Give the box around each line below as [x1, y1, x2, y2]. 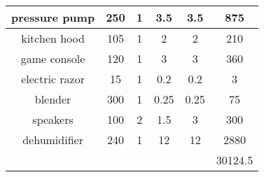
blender [34, 91, 71, 107]
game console [20, 50, 85, 66]
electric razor [21, 71, 85, 87]
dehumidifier [22, 132, 83, 148]
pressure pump [11, 9, 95, 25]
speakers [32, 111, 74, 127]
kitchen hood [21, 30, 85, 46]
